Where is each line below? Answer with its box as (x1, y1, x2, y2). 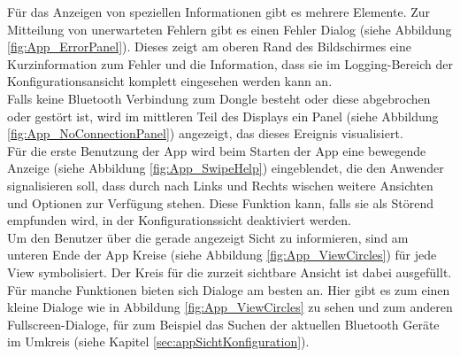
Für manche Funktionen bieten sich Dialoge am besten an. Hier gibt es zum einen (7, 280, 450, 299)
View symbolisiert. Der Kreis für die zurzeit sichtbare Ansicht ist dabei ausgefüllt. (7, 262, 452, 281)
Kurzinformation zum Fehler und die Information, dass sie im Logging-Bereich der (7, 54, 453, 73)
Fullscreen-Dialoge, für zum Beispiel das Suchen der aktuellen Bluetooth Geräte (7, 314, 440, 333)
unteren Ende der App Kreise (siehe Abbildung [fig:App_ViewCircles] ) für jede (7, 245, 437, 264)
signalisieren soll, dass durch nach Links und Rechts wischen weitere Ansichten (7, 175, 433, 194)
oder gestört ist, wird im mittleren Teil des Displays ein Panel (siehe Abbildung (7, 106, 439, 125)
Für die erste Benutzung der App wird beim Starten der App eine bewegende (7, 141, 426, 159)
